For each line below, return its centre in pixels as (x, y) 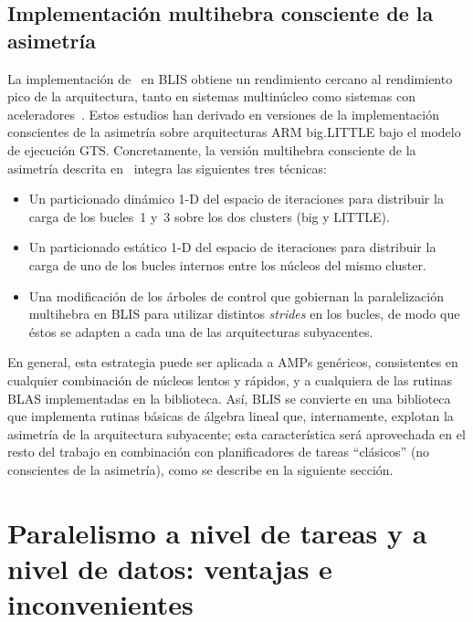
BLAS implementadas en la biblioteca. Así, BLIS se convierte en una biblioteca (229, 398)
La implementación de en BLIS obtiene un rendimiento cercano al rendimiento (230, 78)
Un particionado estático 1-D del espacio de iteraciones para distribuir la (232, 247)
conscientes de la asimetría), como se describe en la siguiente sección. (200, 469)
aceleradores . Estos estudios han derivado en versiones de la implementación (223, 114)
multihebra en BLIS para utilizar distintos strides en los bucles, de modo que (244, 314)
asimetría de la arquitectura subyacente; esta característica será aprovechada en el (236, 433)
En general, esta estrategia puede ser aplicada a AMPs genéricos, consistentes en (233, 362)
